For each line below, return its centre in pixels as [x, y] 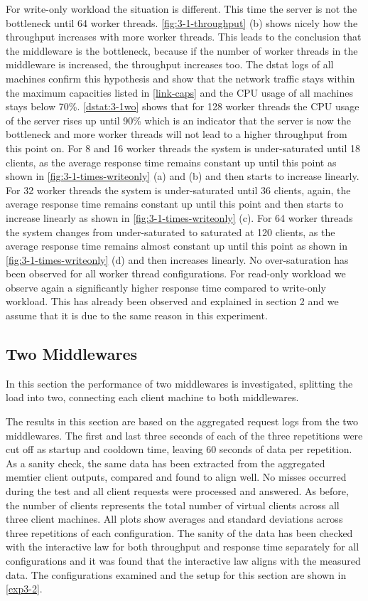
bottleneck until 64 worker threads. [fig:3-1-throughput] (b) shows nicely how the [182, 22]
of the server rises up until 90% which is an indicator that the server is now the [178, 120]
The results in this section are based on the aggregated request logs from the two [182, 421]
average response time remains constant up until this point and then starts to [175, 204]
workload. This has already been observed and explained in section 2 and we [172, 301]
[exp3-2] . [24, 589]
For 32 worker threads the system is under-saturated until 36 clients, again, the [178, 190]
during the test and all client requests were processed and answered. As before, [177, 491]
